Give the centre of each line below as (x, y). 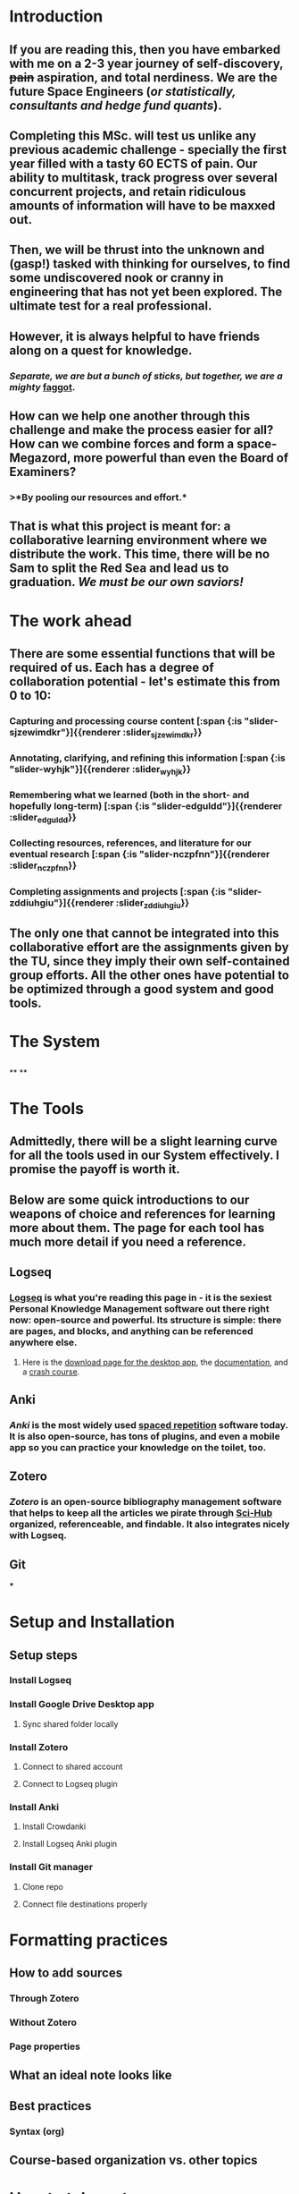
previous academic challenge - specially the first (148, 149)
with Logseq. (38, 1535)
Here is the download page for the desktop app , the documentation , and (155, 1362)
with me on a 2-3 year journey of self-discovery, (146, 63)
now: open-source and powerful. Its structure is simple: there (145, 1320)
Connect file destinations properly (85, 1904)
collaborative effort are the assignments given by (149, 947)
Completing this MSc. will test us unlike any (133, 136)
